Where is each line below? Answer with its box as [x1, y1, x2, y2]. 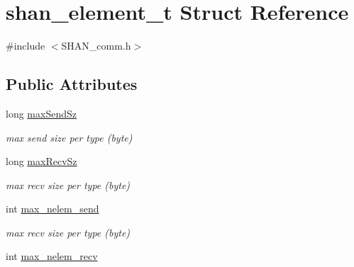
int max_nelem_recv [6, 249, 98, 263]
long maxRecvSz [6, 154, 77, 169]
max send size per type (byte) [6, 130, 133, 144]
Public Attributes [6, 73, 138, 95]
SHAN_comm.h [61, 38, 131, 53]
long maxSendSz [6, 106, 77, 120]
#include [6, 38, 45, 53]
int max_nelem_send [6, 201, 99, 216]
